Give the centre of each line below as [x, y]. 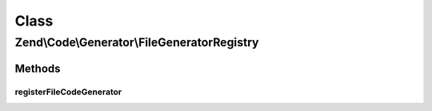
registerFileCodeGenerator [68, 92]
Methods [38, 68]
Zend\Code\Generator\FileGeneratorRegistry [137, 42]
